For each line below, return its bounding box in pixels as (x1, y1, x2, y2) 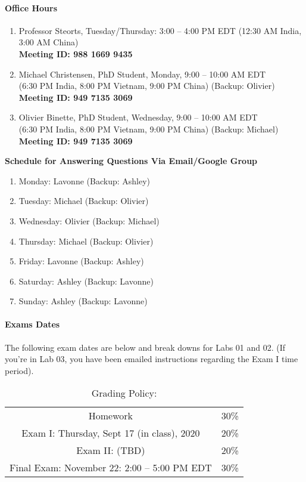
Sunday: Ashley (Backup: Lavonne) (18, 295, 148, 307)
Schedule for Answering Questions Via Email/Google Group (5, 155, 258, 167)
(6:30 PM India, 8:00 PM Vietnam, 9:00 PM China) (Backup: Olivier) (18, 79, 275, 92)
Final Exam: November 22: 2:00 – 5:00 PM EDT (10, 461, 212, 475)
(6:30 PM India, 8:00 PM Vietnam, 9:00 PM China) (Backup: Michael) (18, 122, 279, 135)
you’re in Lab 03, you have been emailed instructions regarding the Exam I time (5, 353, 298, 365)
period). (5, 364, 34, 376)
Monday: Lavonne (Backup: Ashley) (18, 174, 151, 187)
